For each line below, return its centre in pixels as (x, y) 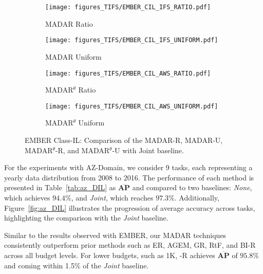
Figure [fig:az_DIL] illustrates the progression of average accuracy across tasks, (130, 207)
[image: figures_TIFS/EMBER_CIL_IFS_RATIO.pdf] (128, 7)
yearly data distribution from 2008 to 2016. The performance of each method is (129, 177)
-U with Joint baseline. (148, 150)
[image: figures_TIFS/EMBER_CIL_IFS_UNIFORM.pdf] (132, 40)
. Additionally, (197, 197)
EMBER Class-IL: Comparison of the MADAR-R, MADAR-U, (124, 140)
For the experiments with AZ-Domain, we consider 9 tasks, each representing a (128, 167)
